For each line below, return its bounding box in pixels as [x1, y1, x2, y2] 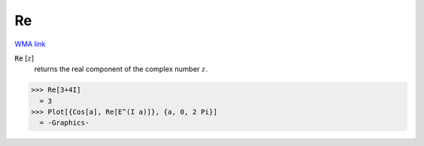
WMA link [14, 39, 46, 49]
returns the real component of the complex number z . [34, 64, 208, 74]
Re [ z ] [14, 53, 35, 63]
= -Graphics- [39, 119, 90, 127]
